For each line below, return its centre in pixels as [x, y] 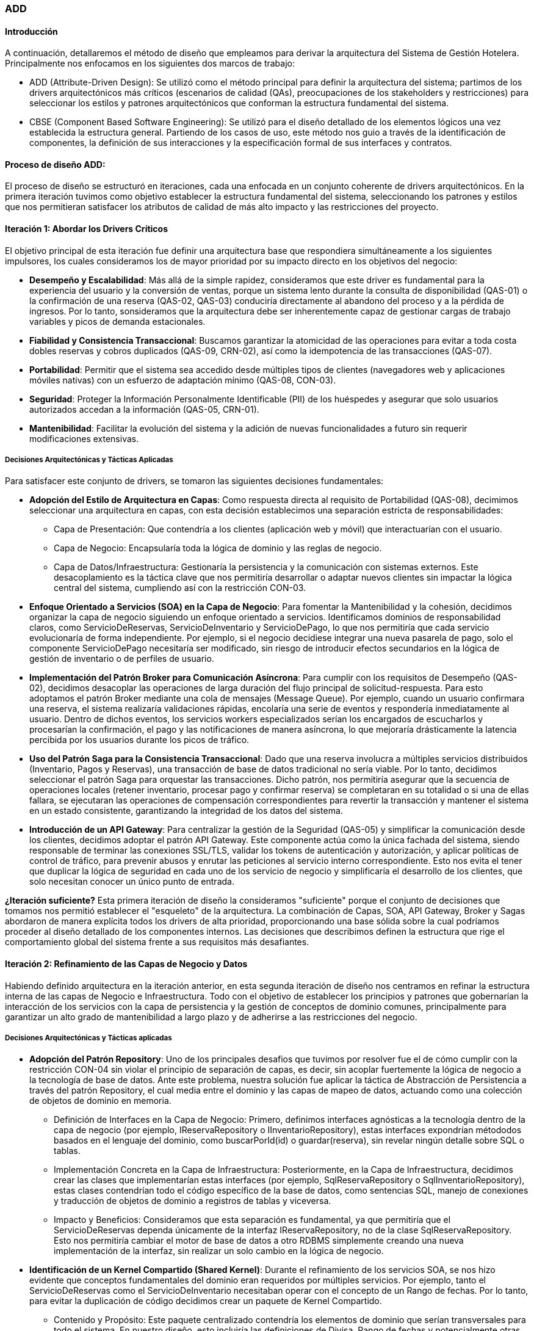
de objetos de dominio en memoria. [100, 1101]
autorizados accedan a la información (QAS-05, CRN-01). [144, 409]
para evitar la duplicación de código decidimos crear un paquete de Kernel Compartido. [206, 1301]
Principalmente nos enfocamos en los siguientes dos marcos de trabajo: [150, 63]
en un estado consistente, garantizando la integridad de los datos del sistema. [186, 811]
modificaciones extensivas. [84, 438]
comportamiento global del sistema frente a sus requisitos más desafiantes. [157, 942]
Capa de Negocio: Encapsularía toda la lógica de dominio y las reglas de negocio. [218, 548]
